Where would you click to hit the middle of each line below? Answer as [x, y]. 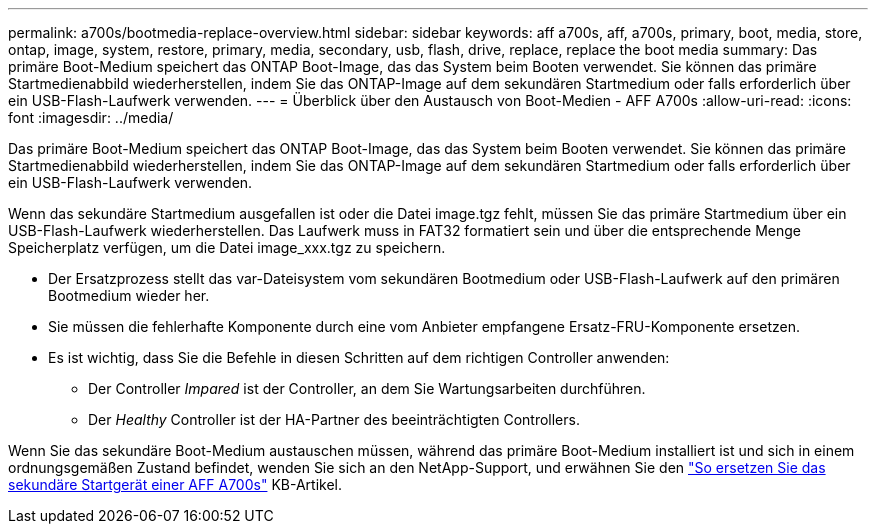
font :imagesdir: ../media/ [91, 117]
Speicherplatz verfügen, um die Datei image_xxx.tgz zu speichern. [227, 247]
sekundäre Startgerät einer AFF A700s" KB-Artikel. [175, 484]
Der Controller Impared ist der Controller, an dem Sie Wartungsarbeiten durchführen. [367, 388]
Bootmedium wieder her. [129, 295]
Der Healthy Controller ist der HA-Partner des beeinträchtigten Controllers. [334, 419]
